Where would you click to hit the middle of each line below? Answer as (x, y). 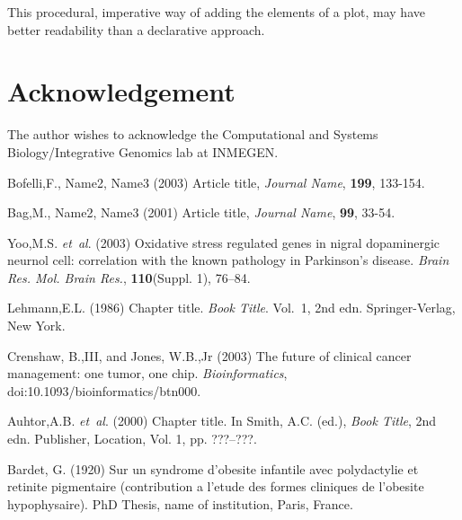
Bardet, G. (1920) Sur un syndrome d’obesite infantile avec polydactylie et (213, 468)
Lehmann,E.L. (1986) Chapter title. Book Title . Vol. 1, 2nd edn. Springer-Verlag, (231, 308)
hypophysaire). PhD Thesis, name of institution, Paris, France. (180, 503)
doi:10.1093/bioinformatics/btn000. (104, 390)
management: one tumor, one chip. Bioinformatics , (147, 373)
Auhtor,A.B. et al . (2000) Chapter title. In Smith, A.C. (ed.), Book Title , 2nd (222, 421)
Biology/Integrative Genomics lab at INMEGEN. (143, 151)
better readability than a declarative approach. (136, 29)
